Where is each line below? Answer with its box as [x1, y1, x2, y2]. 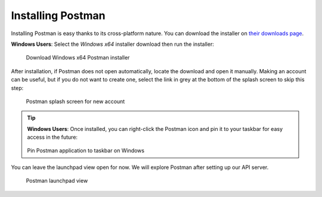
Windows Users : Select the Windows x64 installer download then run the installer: [11, 40, 214, 48]
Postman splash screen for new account [26, 98, 125, 105]
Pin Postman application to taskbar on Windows [27, 147, 145, 154]
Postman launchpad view [26, 177, 88, 185]
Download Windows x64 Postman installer [26, 54, 130, 61]
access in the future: [27, 134, 78, 141]
